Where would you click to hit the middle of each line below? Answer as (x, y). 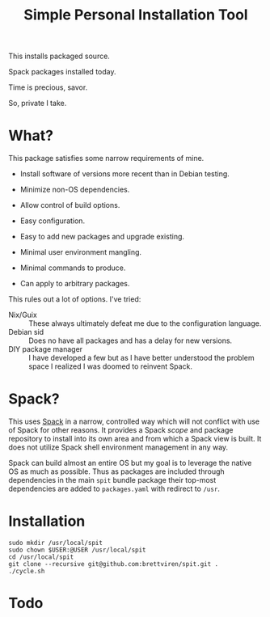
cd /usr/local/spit (41, 557)
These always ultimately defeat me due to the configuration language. (145, 323)
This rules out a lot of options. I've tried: (75, 299)
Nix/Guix (23, 315)
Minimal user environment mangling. (81, 252)
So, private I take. (38, 104)
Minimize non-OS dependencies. (75, 190)
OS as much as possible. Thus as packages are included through (116, 471)
